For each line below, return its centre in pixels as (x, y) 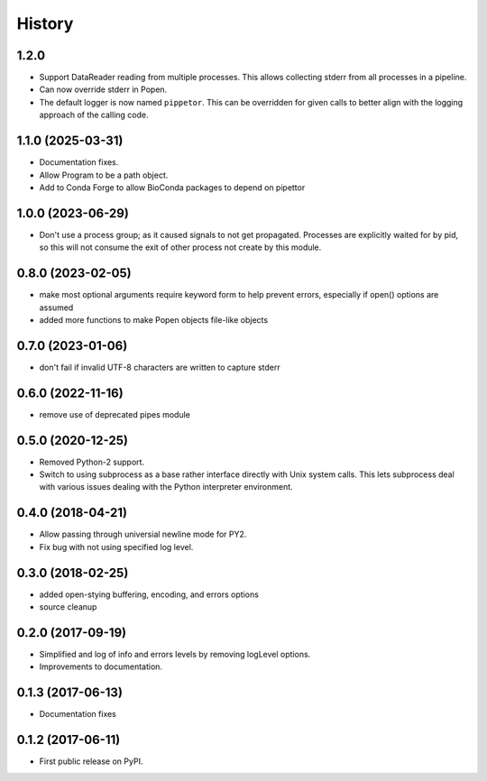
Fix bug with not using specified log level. (116, 547)
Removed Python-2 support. (92, 462)
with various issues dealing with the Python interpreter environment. (166, 487)
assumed (56, 308)
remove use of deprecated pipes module (115, 414)
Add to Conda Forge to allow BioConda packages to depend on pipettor (172, 187)
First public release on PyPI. (91, 761)
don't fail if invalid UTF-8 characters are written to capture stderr (160, 367)
